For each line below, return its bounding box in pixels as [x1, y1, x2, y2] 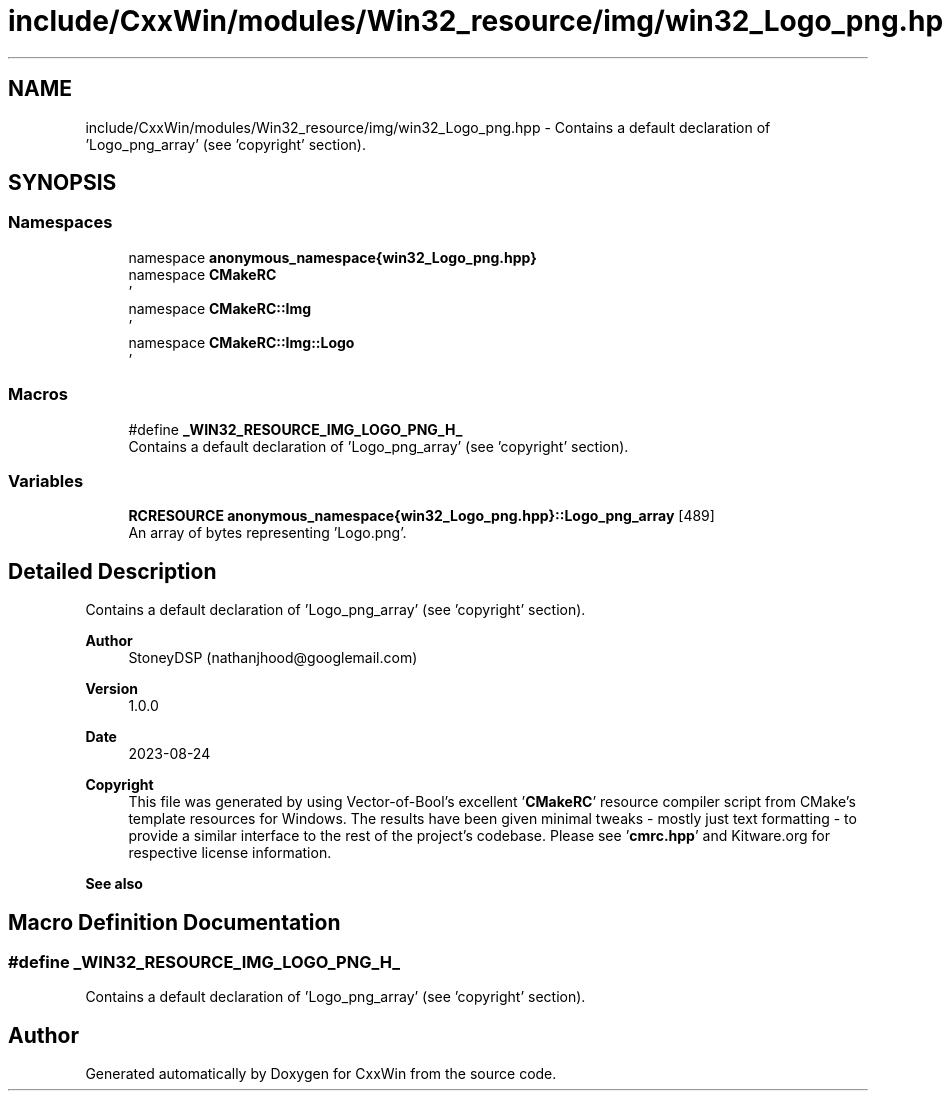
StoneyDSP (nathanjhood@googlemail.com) [128, 649, 418, 667]
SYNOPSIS [8, 170, 117, 196]
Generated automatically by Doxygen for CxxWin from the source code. [85, 1065, 557, 1083]
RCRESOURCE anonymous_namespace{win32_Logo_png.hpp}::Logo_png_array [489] [128, 507, 715, 525]
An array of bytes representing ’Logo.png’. [128, 524, 407, 542]
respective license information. [128, 844, 332, 862]
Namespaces [8, 212, 113, 233]
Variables [8, 470, 84, 491]
